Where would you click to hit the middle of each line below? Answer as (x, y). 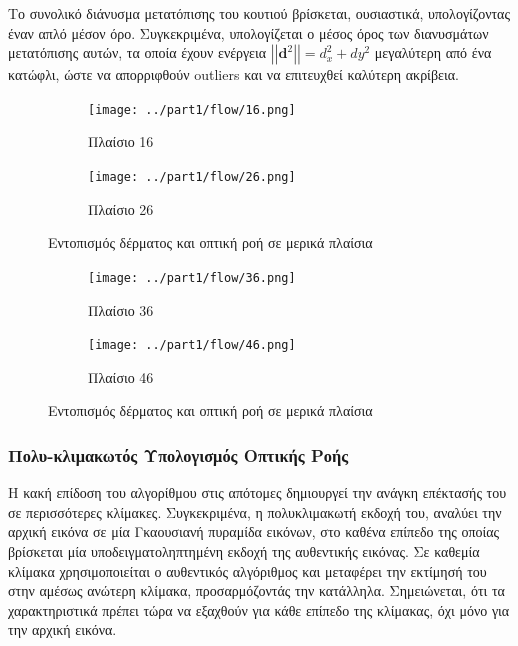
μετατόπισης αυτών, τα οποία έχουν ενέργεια (137, 52)
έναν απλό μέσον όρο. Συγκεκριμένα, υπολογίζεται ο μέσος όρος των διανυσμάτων (248, 32)
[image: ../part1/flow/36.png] (192, 277)
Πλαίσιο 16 (121, 141)
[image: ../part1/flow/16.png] (192, 109)
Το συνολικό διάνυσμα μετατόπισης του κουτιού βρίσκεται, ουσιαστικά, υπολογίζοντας (259, 13)
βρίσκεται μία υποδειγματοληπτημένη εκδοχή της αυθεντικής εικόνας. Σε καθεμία (244, 550)
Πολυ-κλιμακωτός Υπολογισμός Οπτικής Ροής (178, 454)
